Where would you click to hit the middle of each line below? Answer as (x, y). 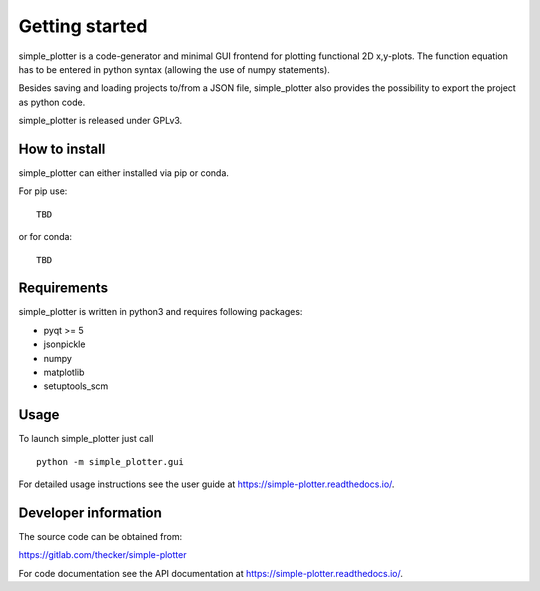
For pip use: (43, 191)
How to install (62, 148)
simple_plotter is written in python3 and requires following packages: (160, 312)
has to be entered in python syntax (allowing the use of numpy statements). (174, 69)
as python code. (52, 102)
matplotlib (64, 372)
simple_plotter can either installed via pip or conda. (124, 173)
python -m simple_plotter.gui (110, 461)
